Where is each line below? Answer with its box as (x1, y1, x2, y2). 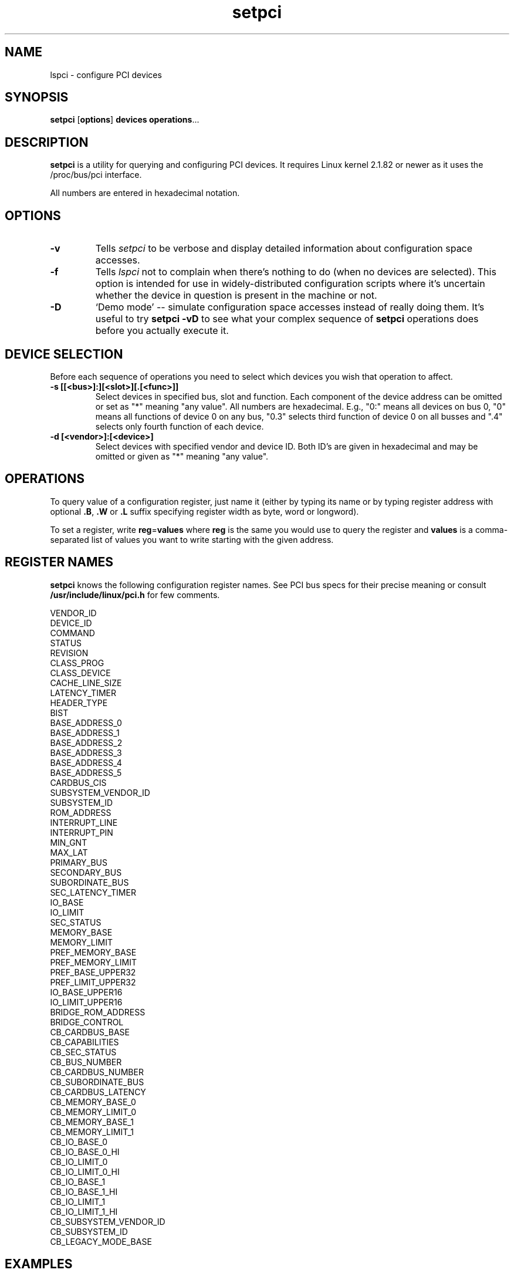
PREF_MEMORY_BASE (50, 947, 137, 957)
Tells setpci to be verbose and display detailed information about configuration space (95, 242, 473, 255)
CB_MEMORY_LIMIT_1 (50, 1126, 134, 1137)
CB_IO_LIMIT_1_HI (50, 1206, 118, 1217)
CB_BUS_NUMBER (50, 1056, 122, 1067)
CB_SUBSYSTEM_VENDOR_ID (50, 1216, 165, 1227)
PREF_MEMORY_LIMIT (50, 957, 137, 967)
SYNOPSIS (5, 90, 69, 105)
